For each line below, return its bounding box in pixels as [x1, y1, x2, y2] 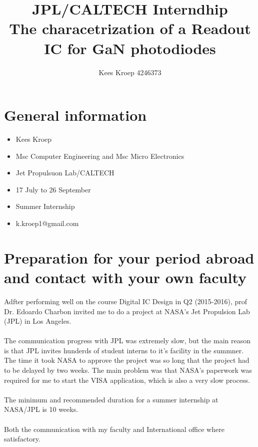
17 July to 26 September [15, 184, 91, 194]
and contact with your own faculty [4, 267, 247, 287]
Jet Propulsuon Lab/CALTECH [15, 167, 114, 178]
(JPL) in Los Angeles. [4, 316, 71, 326]
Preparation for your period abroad [4, 247, 254, 268]
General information [4, 105, 147, 125]
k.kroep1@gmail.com [15, 218, 79, 228]
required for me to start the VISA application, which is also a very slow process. [4, 374, 250, 385]
